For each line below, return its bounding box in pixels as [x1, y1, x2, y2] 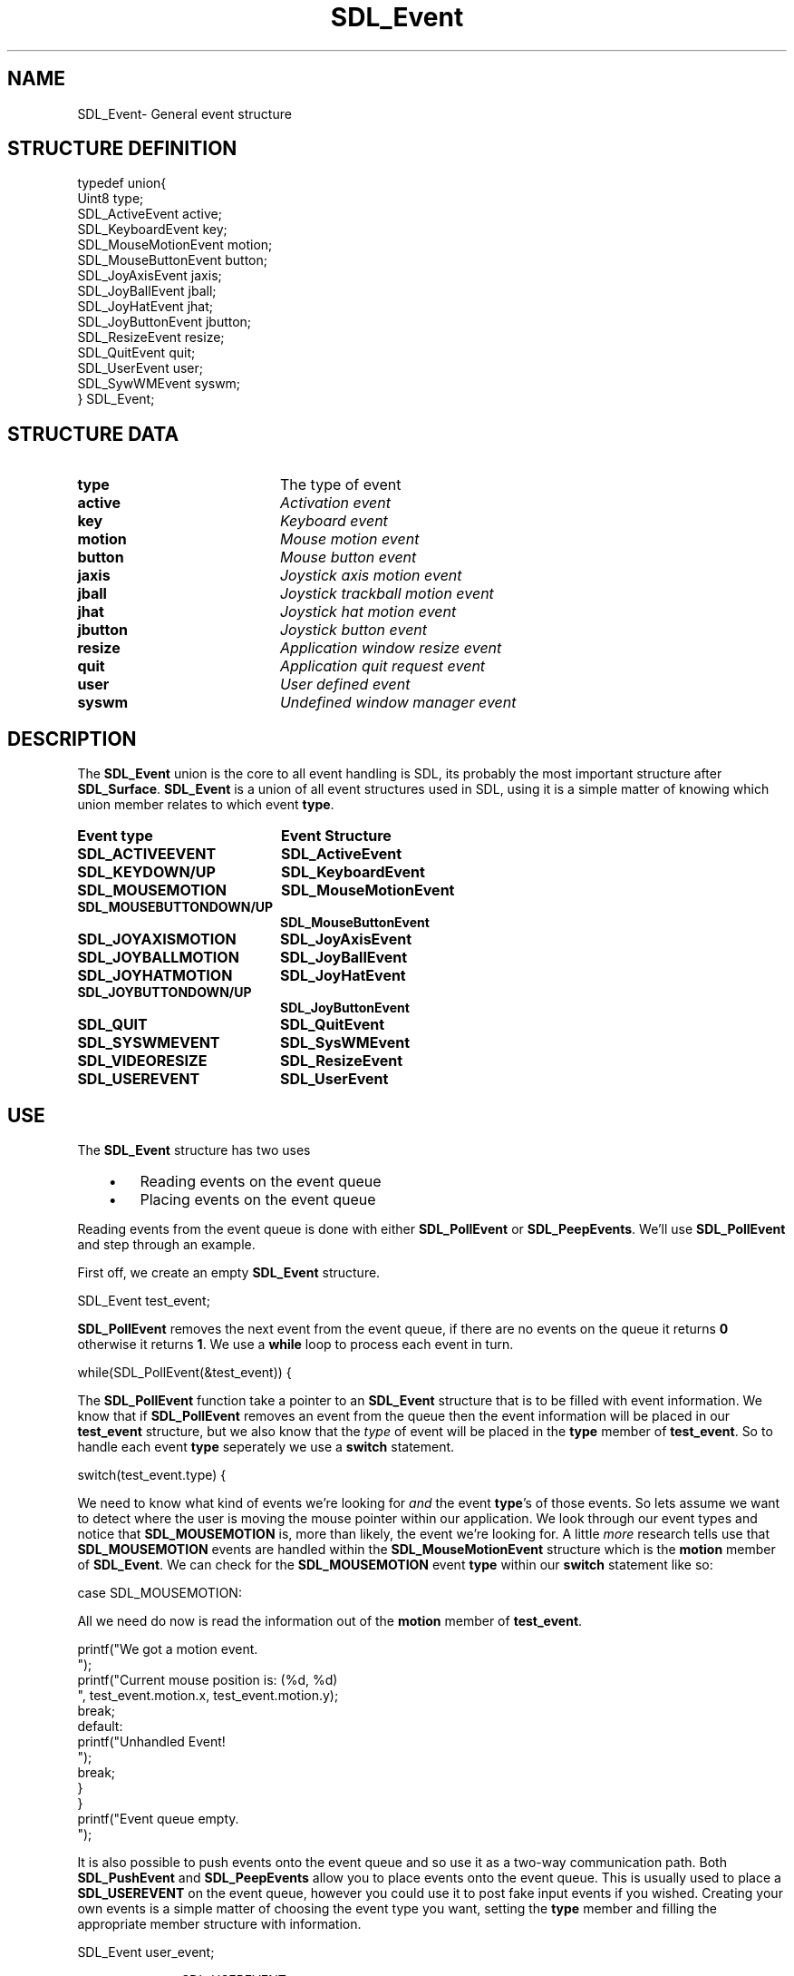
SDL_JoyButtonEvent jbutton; [77, 314, 252, 330]
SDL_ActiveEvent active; [77, 206, 222, 222]
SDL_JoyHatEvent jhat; [77, 298, 213, 315]
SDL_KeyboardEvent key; [77, 221, 228, 238]
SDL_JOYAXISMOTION [77, 930, 237, 949]
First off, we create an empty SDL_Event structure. [77, 1264, 381, 1280]
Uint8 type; [77, 191, 144, 207]
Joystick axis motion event [279, 566, 462, 585]
